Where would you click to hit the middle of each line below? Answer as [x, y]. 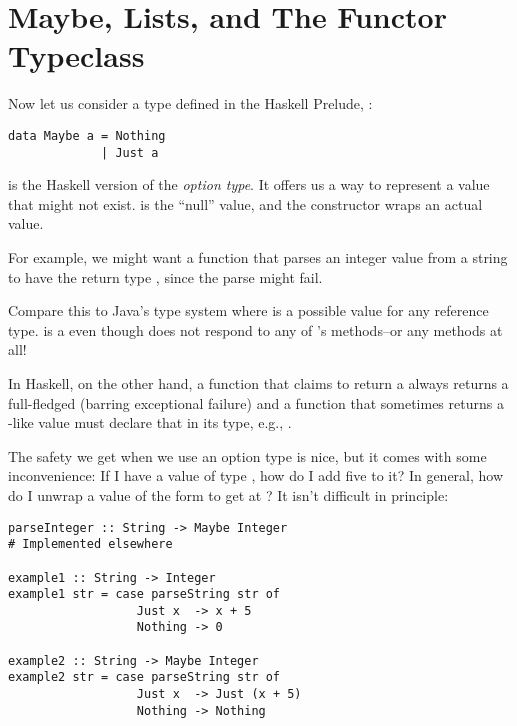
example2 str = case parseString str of [144, 677]
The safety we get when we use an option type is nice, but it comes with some [247, 455]
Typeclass [76, 55]
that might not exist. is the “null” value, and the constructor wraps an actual [245, 203]
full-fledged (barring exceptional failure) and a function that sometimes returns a [256, 402]
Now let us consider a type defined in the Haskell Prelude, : [190, 103]
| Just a [130, 152]
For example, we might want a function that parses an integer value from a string [258, 257]
